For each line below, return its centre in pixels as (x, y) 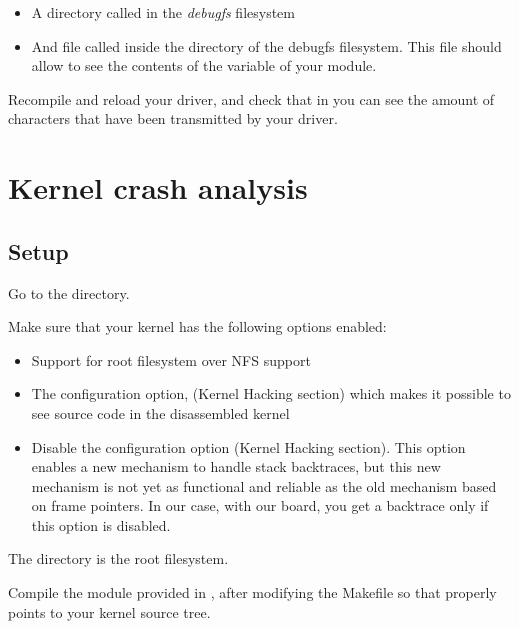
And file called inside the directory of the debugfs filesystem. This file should (266, 45)
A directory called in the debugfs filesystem (163, 12)
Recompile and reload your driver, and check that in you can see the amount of (251, 98)
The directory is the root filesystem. (118, 558)
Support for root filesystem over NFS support (171, 359)
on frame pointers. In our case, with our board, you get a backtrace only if (260, 505)
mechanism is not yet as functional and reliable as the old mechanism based (264, 485)
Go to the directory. (69, 292)
